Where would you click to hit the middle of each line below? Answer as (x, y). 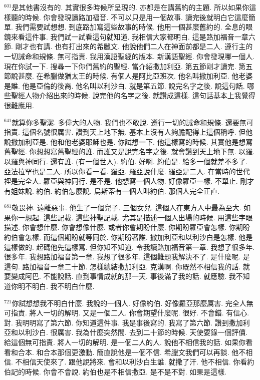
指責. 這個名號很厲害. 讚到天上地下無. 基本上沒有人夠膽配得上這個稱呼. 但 (125, 132)
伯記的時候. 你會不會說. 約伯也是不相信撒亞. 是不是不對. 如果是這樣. (115, 371)
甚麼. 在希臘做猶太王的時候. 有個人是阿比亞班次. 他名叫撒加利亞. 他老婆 (135, 76)
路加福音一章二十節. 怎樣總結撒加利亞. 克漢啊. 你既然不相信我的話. (132, 266)
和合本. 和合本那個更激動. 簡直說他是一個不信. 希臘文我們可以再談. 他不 (128, 352)
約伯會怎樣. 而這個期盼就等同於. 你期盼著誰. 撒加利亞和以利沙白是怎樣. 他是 (128, 237)
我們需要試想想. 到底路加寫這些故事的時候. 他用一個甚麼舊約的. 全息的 (131, 27)
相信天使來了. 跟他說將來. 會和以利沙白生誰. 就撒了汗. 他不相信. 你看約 (138, 362)
